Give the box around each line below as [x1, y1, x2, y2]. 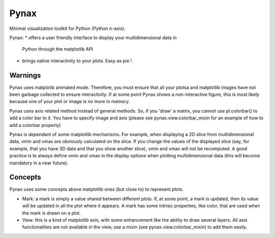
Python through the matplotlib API [22, 46, 94, 52]
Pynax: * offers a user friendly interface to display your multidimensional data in [9, 35, 177, 41]
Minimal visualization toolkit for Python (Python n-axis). [9, 25, 126, 31]
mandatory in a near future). [9, 160, 69, 166]
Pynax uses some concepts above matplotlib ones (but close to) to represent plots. [9, 186, 184, 192]
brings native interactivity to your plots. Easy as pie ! [22, 57, 132, 63]
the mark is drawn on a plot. [22, 210, 81, 216]
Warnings [9, 71, 41, 80]
